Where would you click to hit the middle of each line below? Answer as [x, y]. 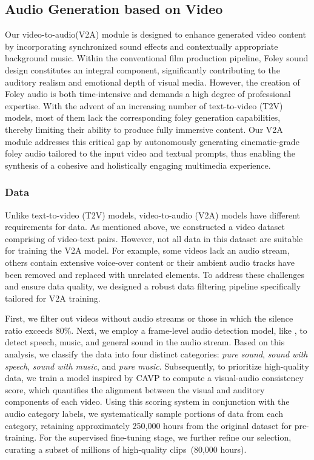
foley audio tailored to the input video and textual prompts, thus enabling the [150, 153]
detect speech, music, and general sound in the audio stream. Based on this [145, 342]
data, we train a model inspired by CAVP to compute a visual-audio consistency [154, 378]
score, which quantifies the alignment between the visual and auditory [135, 389]
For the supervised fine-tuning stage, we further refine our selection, [165, 437]
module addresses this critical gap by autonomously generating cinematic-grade [152, 141]
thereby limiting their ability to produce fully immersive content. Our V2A [144, 129]
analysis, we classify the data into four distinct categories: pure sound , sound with [156, 354]
